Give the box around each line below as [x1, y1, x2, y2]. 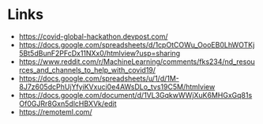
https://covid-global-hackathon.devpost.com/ [18, 32, 168, 41]
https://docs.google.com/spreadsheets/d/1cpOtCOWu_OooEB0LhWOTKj [18, 39, 255, 49]
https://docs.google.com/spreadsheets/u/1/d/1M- [18, 73, 179, 83]
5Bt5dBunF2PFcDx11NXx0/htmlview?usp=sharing [18, 48, 181, 58]
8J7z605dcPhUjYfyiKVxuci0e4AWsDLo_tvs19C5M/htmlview [18, 81, 216, 92]
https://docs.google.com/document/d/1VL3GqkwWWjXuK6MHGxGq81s [18, 90, 253, 100]
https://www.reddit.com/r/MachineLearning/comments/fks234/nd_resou [18, 57, 256, 66]
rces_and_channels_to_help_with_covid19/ [18, 65, 156, 74]
